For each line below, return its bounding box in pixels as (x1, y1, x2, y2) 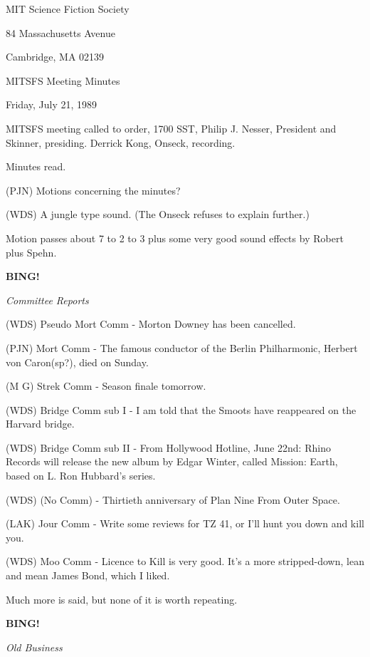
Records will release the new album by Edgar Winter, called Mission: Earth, (6, 454, 338, 469)
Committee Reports (6, 292, 89, 307)
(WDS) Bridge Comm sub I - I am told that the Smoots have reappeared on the (6, 402, 356, 417)
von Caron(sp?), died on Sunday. (6, 354, 149, 369)
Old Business (6, 639, 63, 654)
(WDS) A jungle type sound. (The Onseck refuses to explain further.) (6, 207, 310, 222)
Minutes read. (6, 159, 66, 174)
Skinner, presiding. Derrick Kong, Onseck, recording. (6, 135, 236, 150)
